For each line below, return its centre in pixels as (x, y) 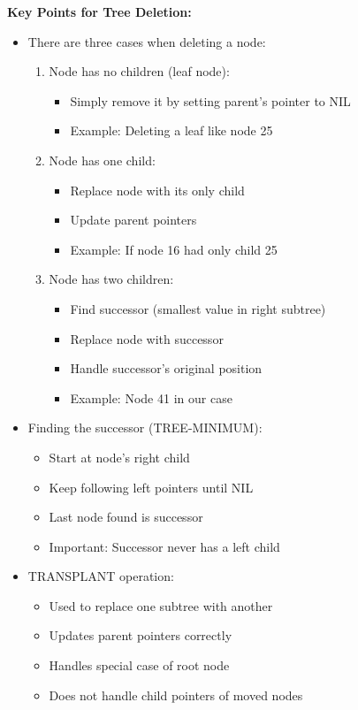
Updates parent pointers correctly (141, 635)
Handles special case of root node (139, 665)
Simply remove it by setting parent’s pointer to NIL (210, 100)
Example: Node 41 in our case (151, 397)
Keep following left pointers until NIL (151, 487)
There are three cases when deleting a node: (147, 41)
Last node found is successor (126, 517)
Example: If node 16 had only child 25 (174, 249)
